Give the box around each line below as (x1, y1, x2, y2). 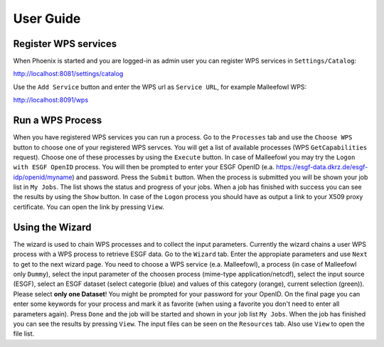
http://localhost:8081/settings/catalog (13, 70, 124, 78)
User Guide (13, 11, 81, 26)
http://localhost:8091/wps (13, 96, 89, 105)
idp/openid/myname (13, 173, 73, 181)
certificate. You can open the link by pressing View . (13, 203, 165, 211)
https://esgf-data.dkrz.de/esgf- (276, 163, 368, 171)
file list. (13, 329, 35, 338)
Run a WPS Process (13, 114, 102, 127)
